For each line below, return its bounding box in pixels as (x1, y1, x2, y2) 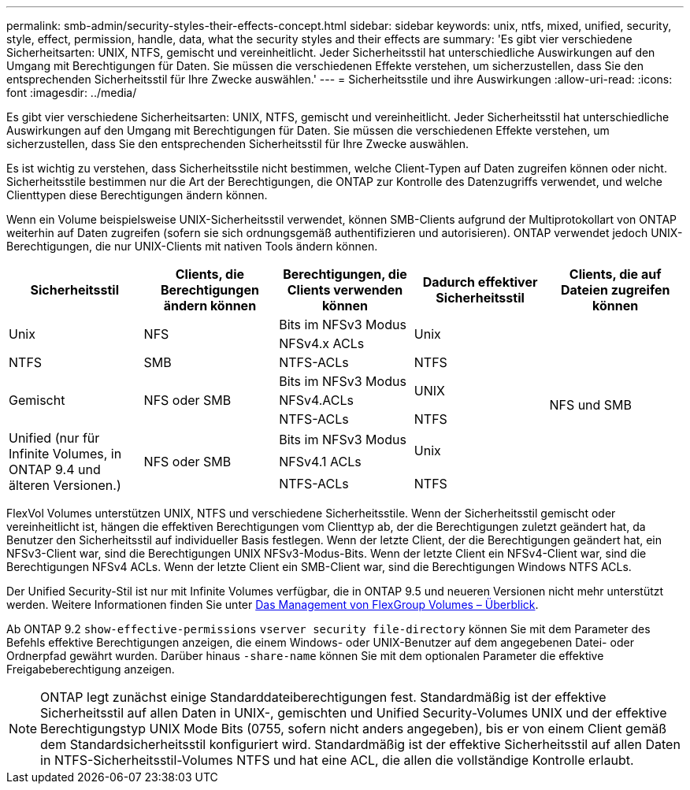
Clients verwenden (287, 282, 403, 298)
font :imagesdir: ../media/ (6, 86, 137, 99)
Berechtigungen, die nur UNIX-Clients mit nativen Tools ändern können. (6, 239, 378, 253)
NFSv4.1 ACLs (279, 454, 362, 469)
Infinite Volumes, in (9, 446, 122, 462)
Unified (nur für (9, 430, 100, 446)
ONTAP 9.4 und (9, 462, 101, 477)
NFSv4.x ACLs (279, 336, 365, 351)
